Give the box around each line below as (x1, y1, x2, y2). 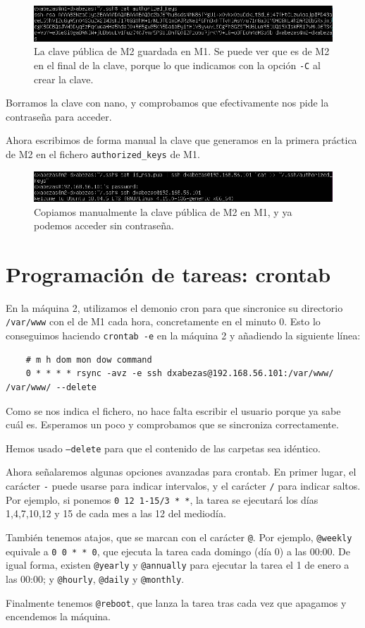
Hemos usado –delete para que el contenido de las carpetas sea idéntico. (6, 440, 321, 455)
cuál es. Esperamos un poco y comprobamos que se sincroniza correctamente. (6, 417, 339, 432)
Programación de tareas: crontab (6, 259, 331, 288)
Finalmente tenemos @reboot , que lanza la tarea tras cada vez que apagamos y (6, 595, 347, 610)
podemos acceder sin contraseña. (34, 218, 175, 233)
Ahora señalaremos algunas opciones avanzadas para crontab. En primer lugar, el (6, 464, 357, 479)
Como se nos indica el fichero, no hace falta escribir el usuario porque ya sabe (6, 403, 341, 418)
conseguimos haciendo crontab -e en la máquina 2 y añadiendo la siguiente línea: (6, 328, 361, 343)
